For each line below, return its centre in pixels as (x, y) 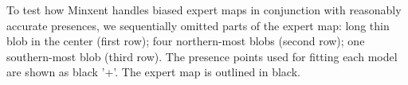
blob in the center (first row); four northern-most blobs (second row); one (186, 41)
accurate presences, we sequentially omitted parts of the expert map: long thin (198, 25)
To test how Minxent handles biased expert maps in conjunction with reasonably (204, 10)
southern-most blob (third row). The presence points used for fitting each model (202, 56)
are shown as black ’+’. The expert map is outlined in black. (153, 72)
